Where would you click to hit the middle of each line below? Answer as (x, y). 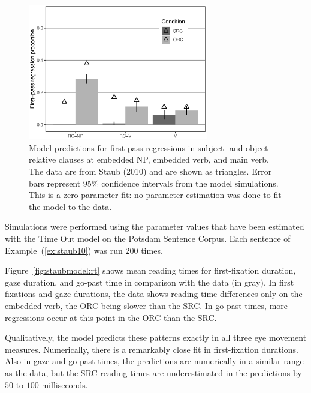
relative (43, 159)
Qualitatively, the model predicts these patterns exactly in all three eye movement (156, 337)
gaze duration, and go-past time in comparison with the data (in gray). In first (150, 282)
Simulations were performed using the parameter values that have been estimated (155, 226)
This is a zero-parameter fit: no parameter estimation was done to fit (155, 195)
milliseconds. (65, 384)
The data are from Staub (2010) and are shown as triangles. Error (150, 171)
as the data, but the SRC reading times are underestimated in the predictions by (153, 372)
